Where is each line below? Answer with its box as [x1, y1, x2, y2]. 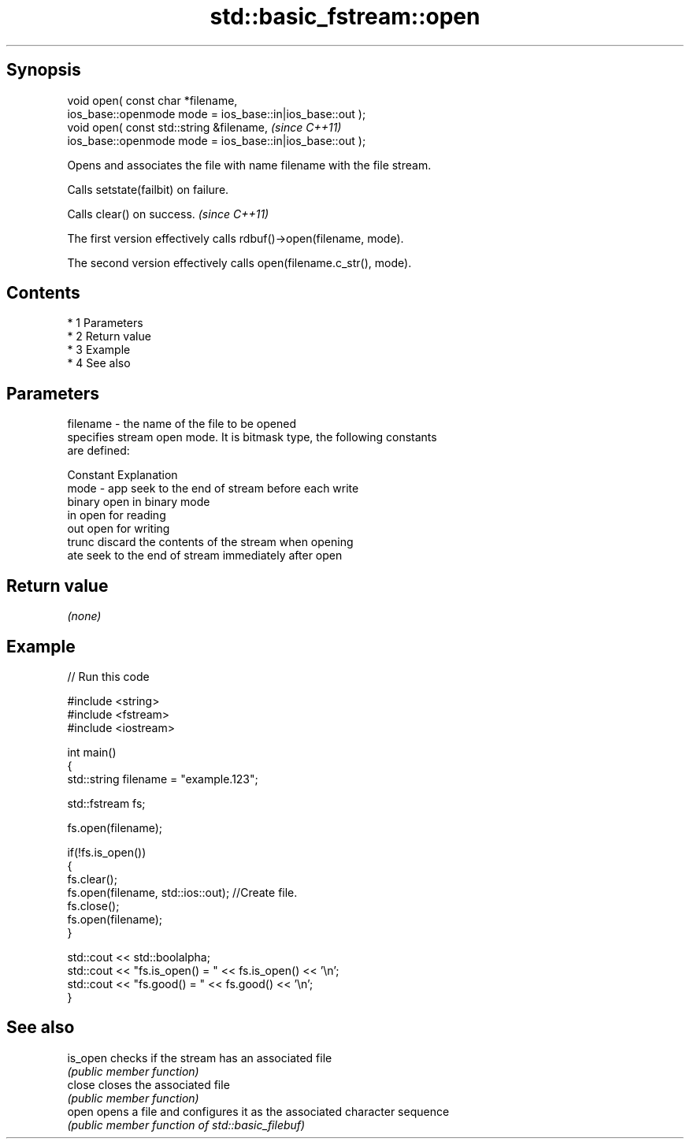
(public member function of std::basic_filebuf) [67, 1117, 306, 1132]
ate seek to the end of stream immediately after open [67, 548, 343, 563]
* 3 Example [67, 343, 131, 357]
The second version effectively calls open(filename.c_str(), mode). [67, 255, 412, 270]
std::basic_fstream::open [210, 3, 480, 30]
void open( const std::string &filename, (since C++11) [67, 120, 342, 134]
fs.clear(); [67, 872, 117, 886]
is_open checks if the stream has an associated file [67, 1050, 332, 1065]
